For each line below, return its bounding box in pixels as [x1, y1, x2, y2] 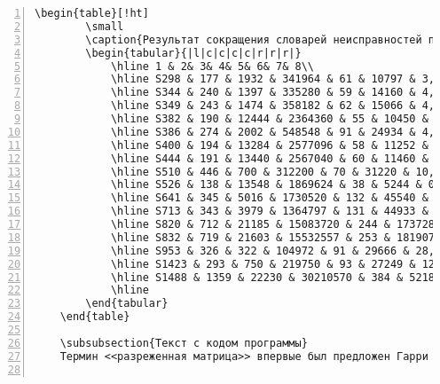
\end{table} [59, 310, 130, 324]
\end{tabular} [85, 297, 169, 310]
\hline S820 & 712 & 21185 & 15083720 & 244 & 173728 [110, 218, 436, 231]
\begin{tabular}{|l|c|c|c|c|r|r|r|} [85, 46, 302, 59]
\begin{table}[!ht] [35, 7, 149, 20]
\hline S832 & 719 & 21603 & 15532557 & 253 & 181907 [110, 231, 436, 244]
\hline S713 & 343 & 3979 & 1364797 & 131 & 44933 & [110, 205, 428, 218]
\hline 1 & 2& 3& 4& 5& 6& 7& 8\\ [110, 59, 314, 73]
